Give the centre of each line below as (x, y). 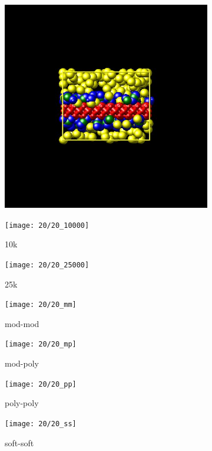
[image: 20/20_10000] (47, 225)
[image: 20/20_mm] (41, 305)
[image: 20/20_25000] (47, 265)
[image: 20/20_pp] (41, 384)
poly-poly (22, 403)
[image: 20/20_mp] (41, 344)
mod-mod (22, 323)
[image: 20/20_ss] (41, 424)
